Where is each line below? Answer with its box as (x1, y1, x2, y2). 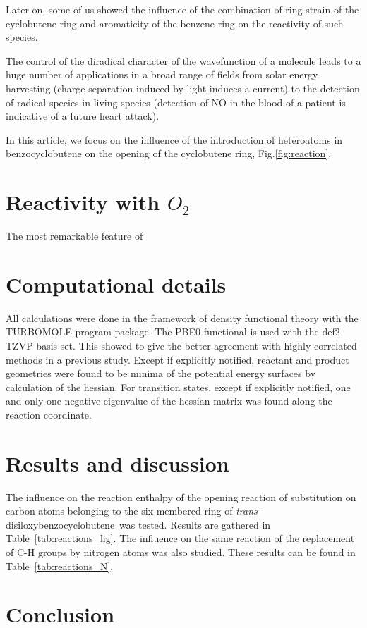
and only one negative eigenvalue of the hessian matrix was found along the (6, 393, 332, 408)
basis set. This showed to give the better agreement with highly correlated (36, 338, 357, 352)
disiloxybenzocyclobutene (6, 517, 115, 531)
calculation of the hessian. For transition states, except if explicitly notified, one (6, 379, 351, 394)
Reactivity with (6, 187, 160, 216)
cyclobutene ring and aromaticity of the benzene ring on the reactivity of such (6, 16, 344, 30)
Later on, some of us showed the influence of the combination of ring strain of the (6, 2, 359, 16)
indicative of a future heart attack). (6, 109, 160, 123)
